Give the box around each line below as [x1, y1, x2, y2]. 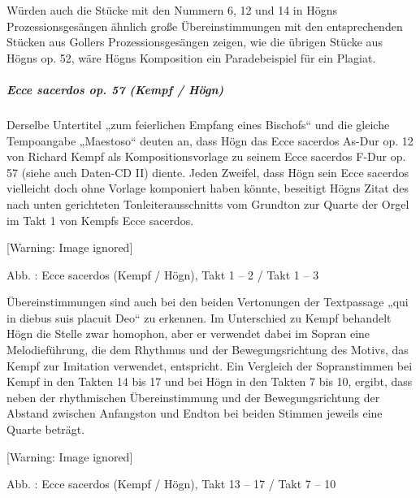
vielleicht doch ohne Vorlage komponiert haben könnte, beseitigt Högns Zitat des [6, 180, 409, 197]
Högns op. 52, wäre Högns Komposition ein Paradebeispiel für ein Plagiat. [6, 49, 376, 66]
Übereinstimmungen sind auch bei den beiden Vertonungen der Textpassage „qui [6, 293, 409, 310]
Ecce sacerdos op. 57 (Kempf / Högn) [6, 80, 224, 97]
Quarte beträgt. [6, 421, 85, 438]
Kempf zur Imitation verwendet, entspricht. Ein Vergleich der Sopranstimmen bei [6, 357, 413, 374]
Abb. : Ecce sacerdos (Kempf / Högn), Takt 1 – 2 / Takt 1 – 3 [6, 266, 319, 283]
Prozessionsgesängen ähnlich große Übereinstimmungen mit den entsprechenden [6, 17, 403, 34]
